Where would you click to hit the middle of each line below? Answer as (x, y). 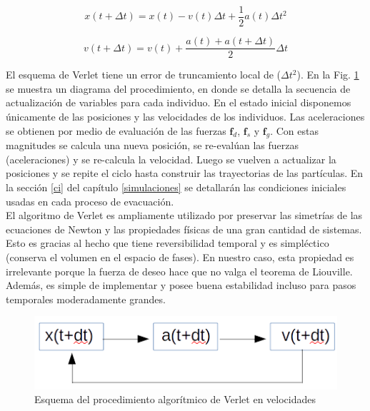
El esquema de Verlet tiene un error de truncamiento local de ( (144, 75)
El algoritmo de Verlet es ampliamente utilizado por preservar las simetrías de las (184, 215)
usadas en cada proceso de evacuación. (90, 201)
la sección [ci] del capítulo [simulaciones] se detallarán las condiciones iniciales (176, 187)
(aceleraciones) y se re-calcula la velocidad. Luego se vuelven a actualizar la (171, 159)
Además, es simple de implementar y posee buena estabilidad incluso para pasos (181, 285)
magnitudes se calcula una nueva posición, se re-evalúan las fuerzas (152, 145)
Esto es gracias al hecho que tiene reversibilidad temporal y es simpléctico (167, 243)
